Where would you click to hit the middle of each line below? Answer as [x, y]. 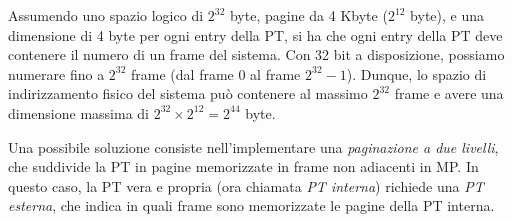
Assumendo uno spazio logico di [106, 15]
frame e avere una [449, 93]
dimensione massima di [78, 112]
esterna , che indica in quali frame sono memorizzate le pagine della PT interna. [251, 205]
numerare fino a [56, 73]
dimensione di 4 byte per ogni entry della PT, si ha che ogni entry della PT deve [255, 34]
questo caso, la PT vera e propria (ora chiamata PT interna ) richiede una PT [246, 185]
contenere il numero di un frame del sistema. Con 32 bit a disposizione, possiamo [256, 54]
